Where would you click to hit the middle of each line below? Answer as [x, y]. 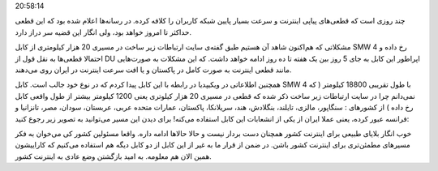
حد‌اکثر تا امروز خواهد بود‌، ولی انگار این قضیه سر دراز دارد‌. [103, 32]
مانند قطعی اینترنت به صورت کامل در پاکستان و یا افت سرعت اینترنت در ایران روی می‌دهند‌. [153, 70]
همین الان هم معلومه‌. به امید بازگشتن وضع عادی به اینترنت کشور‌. [114, 156]
